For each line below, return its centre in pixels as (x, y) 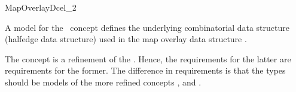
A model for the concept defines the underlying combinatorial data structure (147, 27)
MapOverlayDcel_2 (41, 7)
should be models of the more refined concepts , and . (103, 82)
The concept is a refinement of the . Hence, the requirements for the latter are (148, 58)
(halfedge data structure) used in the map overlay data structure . (126, 39)
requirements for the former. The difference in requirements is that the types (145, 70)
